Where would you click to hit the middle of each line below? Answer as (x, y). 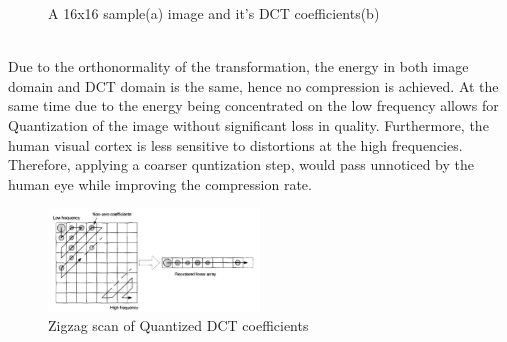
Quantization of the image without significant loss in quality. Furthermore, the (248, 124)
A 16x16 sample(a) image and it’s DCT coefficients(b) (214, 13)
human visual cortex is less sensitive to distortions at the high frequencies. (235, 144)
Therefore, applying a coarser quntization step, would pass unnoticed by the (241, 164)
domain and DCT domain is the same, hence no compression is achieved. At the (253, 85)
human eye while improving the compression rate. (160, 183)
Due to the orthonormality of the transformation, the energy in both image (238, 66)
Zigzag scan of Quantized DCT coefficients (178, 325)
